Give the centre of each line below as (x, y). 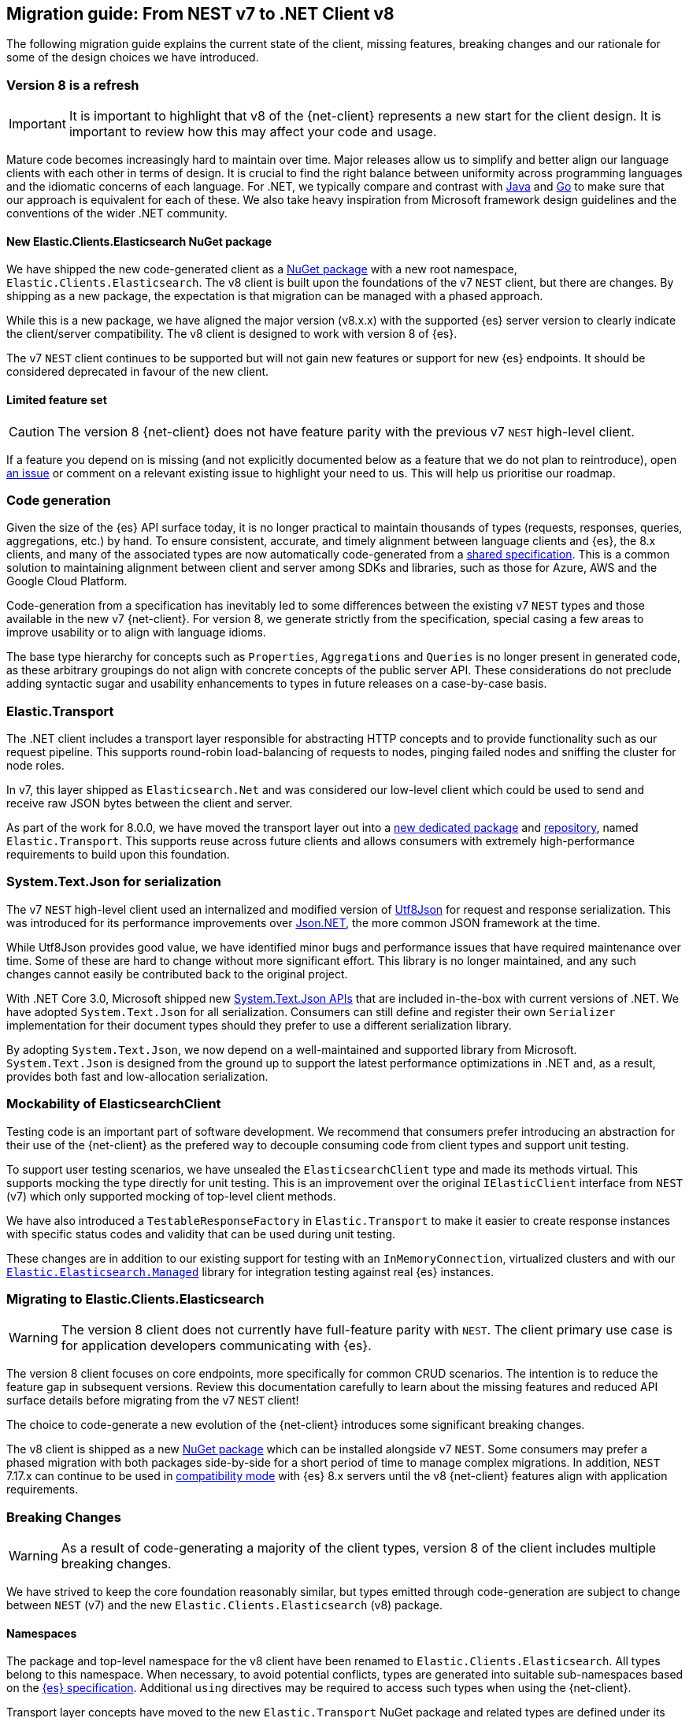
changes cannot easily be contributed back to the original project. (177, 974)
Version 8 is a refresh (73, 85)
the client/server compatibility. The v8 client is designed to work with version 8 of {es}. (232, 334)
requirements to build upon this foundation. (118, 855)
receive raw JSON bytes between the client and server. (150, 803)
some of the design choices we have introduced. (133, 58)
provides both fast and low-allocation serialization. (137, 1076)
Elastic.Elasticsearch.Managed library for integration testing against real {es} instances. (250, 1271)
